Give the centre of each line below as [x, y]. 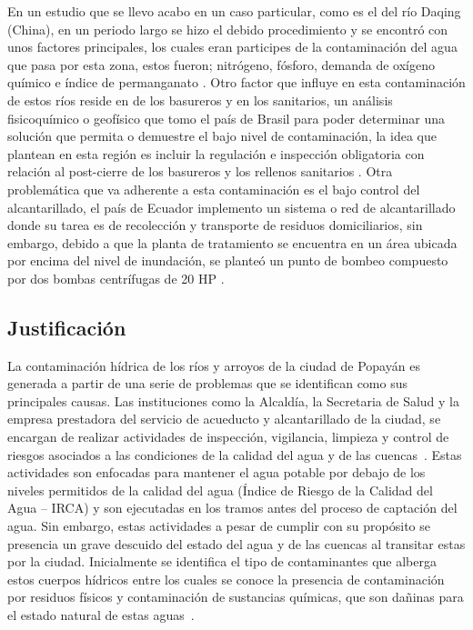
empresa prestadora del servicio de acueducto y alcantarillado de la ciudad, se [224, 419]
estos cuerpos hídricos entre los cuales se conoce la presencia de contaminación [226, 579]
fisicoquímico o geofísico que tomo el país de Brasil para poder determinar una [226, 118]
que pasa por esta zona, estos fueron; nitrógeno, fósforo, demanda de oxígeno [221, 64]
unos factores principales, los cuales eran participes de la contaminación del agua [232, 47]
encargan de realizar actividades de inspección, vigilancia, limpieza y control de [228, 437]
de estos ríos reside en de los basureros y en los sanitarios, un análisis [200, 100]
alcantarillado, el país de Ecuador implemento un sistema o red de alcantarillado [231, 207]
